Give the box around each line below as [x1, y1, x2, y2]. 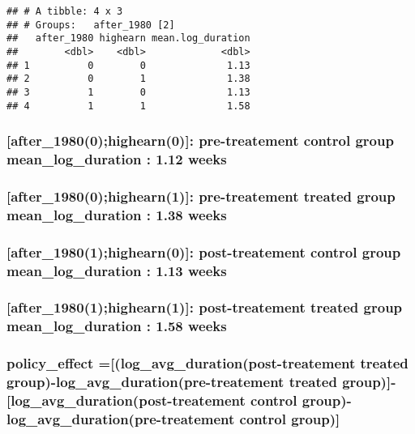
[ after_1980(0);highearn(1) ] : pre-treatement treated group [6, 185, 396, 206]
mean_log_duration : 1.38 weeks [6, 204, 227, 224]
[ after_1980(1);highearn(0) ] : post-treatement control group [6, 241, 401, 262]
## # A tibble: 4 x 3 [6, 6, 123, 17]
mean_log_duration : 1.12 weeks [6, 149, 227, 169]
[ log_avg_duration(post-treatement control [6, 390, 297, 411]
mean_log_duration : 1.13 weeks [6, 260, 227, 280]
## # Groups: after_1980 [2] [6, 19, 175, 31]
